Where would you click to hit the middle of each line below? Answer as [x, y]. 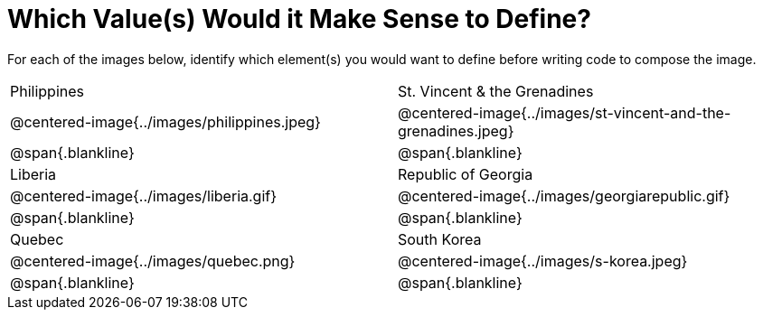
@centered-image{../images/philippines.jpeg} [165, 121]
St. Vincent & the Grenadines [496, 91]
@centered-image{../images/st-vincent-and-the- [565, 112]
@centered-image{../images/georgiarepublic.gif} [564, 196]
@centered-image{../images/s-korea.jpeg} [543, 261]
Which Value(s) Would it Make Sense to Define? [299, 19]
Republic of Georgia [466, 174]
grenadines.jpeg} [456, 131]
